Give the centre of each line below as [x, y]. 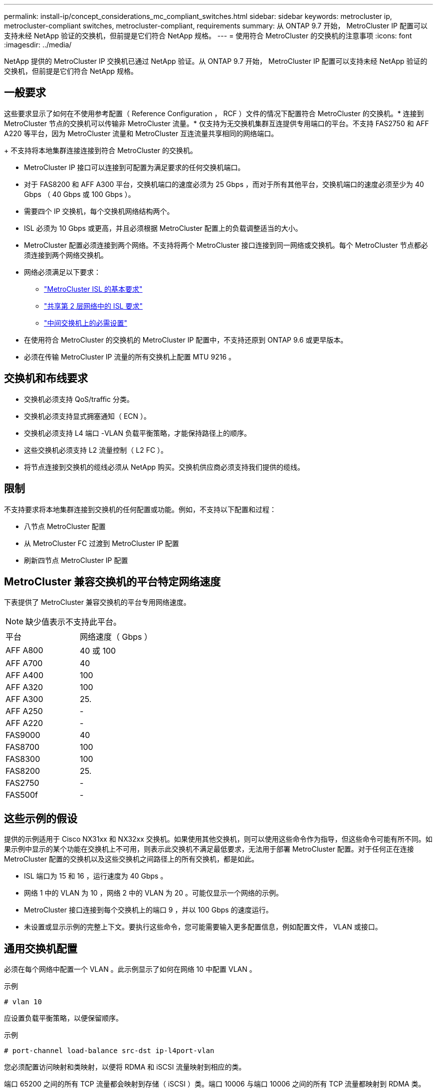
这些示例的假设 [41, 818]
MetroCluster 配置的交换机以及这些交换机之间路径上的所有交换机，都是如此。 [131, 859]
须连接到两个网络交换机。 [66, 255]
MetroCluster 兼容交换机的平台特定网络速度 [112, 581]
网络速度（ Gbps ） [116, 637]
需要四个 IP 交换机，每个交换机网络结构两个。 [99, 211]
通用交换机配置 [41, 948]
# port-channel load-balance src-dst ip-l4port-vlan [109, 1051]
